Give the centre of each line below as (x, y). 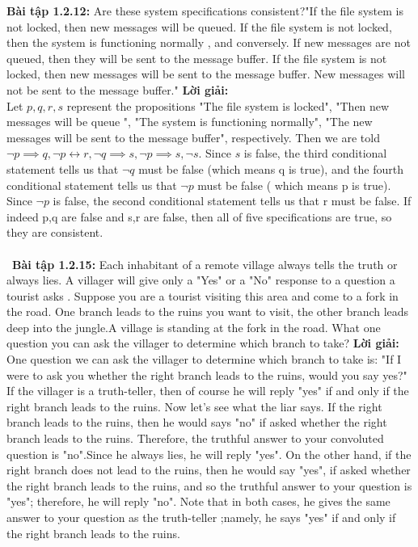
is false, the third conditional (315, 153)
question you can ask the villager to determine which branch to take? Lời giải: (203, 343)
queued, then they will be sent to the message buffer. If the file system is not (197, 58)
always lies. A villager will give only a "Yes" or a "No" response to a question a (201, 280)
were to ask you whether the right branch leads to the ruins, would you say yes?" (207, 374)
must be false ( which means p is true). (294, 185)
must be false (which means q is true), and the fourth (271, 168)
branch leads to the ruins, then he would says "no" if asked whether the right (197, 422)
